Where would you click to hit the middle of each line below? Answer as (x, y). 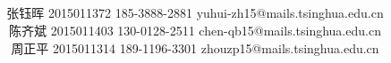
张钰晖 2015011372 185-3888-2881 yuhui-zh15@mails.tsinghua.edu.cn (195, 13)
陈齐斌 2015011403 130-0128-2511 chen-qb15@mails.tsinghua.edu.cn (195, 30)
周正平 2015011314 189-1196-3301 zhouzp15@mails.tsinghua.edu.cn (195, 47)
